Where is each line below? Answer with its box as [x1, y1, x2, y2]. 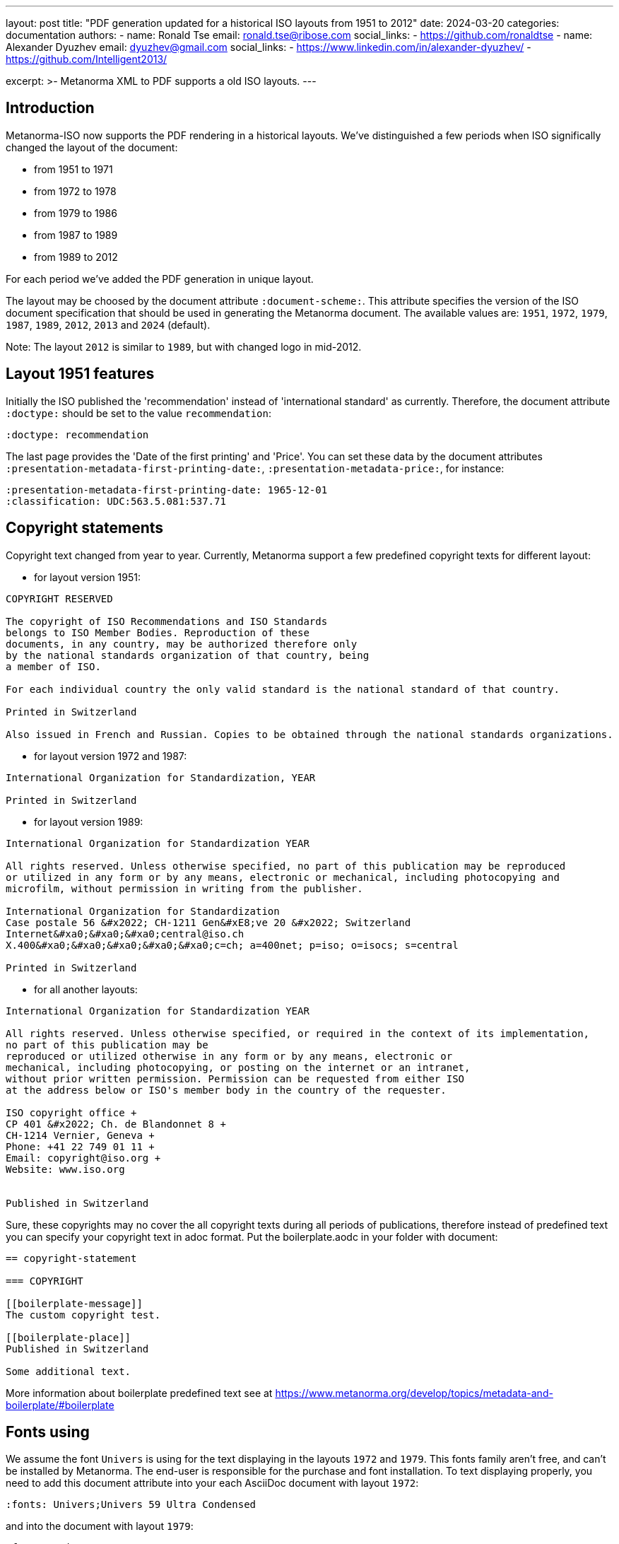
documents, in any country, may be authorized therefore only [6, 638, 358, 650]
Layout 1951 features [6, 365, 155, 383]
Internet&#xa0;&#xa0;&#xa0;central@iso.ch [6, 928, 244, 940]
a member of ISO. [6, 660, 101, 672]
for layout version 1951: [34, 571, 141, 583]
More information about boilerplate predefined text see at [6, 1386, 273, 1399]
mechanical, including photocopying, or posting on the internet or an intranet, [6, 1061, 471, 1073]
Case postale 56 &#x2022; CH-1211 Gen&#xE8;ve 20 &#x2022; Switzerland [6, 916, 411, 928]
